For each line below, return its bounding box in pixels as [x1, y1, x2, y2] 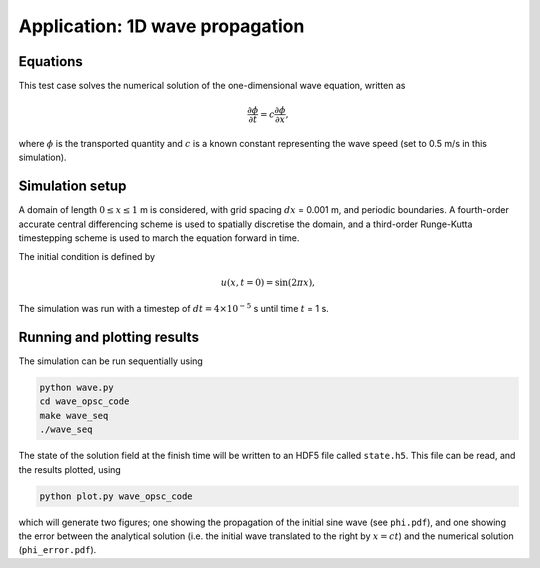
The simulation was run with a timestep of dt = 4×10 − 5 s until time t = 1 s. [18, 301, 329, 315]
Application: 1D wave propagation [18, 15, 305, 37]
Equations [18, 53, 84, 70]
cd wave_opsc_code [39, 396, 130, 407]
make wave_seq [39, 410, 109, 421]
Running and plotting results [18, 328, 200, 345]
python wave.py [39, 381, 114, 393]
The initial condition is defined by [18, 250, 155, 262]
